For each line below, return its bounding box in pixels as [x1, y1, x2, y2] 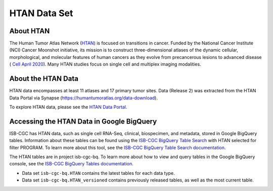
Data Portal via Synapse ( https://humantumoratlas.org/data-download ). [9, 95, 158, 101]
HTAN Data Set [9, 8, 73, 19]
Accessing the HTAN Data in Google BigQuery [9, 117, 157, 125]
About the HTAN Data [9, 75, 78, 83]
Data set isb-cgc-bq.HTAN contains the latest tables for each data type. [22, 170, 175, 176]
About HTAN [9, 27, 50, 35]
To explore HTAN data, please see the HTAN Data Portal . [9, 104, 127, 110]
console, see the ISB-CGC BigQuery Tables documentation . [9, 161, 133, 167]
